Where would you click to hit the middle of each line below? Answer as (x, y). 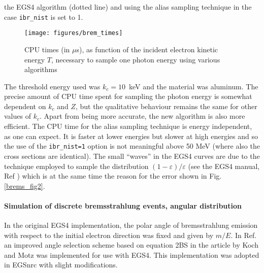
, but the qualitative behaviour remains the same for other (166, 106)
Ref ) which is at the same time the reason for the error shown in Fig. (113, 176)
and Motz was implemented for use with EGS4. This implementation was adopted (132, 254)
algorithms (41, 69)
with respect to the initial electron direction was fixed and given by (109, 235)
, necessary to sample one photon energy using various (136, 59)
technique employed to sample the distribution (76, 166)
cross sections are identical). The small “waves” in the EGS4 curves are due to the (132, 156)
